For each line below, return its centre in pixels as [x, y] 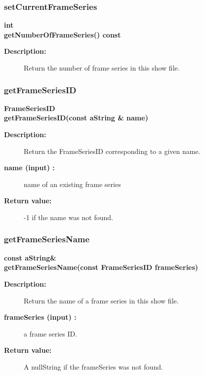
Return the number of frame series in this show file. [102, 68]
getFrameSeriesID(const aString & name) [76, 118]
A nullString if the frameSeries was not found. [93, 366]
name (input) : [29, 168]
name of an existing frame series [72, 184]
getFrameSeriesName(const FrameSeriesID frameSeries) [101, 267]
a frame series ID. [51, 333]
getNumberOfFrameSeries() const [62, 34]
